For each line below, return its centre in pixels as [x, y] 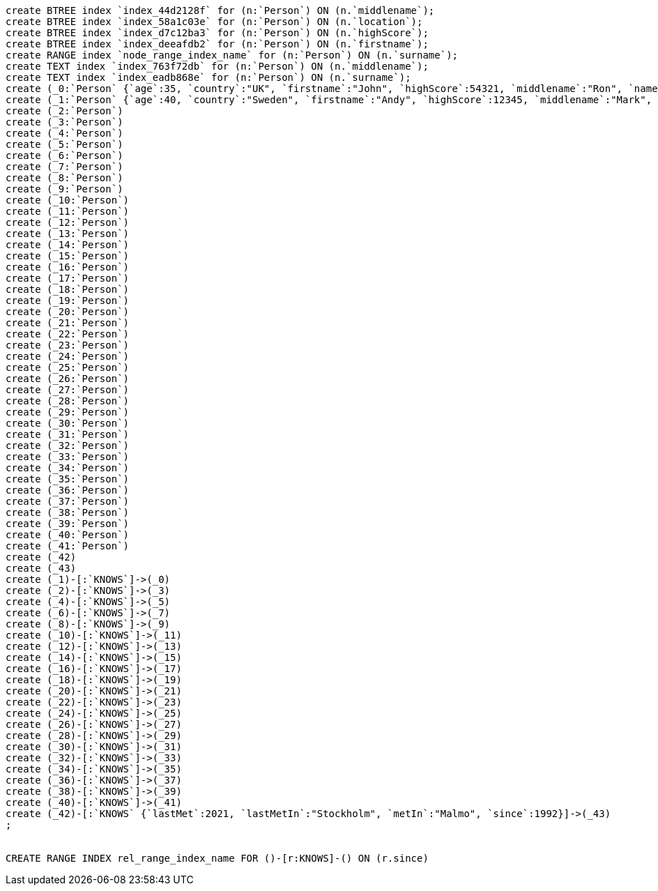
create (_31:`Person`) [68, 434]
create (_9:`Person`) [64, 189]
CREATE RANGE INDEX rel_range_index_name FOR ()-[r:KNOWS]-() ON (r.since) [217, 858]
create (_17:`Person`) [68, 278]
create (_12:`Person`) [68, 222]
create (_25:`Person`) [68, 367]
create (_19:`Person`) [68, 300]
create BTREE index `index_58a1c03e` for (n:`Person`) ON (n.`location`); [214, 22]
